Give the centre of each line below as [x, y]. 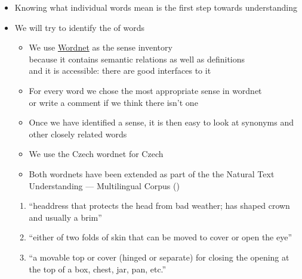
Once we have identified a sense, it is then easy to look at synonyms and [161, 122]
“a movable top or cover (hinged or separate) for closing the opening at [159, 257]
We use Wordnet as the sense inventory [101, 47]
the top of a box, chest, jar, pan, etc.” [98, 269]
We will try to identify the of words [79, 27]
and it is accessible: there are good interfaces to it [120, 70]
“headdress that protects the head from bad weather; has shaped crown [159, 206]
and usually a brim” [65, 217]
